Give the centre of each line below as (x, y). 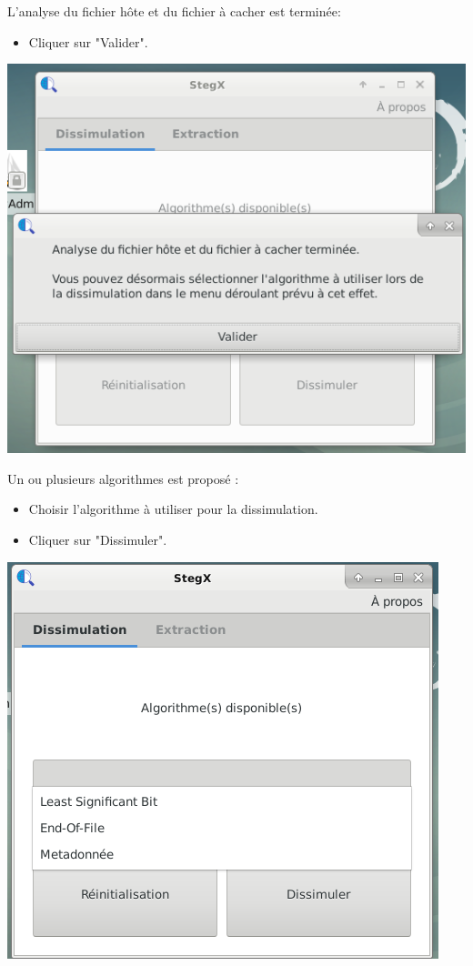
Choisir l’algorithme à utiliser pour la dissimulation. (173, 509)
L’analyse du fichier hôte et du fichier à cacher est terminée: (174, 11)
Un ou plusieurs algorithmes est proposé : (123, 478)
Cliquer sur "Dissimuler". (98, 540)
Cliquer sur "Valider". (88, 41)
